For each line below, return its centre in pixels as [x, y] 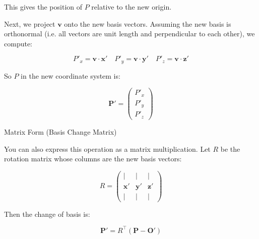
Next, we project [30, 23]
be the [230, 148]
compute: [18, 43]
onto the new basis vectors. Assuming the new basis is [148, 23]
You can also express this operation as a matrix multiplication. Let [107, 148]
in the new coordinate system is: [71, 75]
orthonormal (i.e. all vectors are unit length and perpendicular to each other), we [129, 34]
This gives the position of [43, 7]
